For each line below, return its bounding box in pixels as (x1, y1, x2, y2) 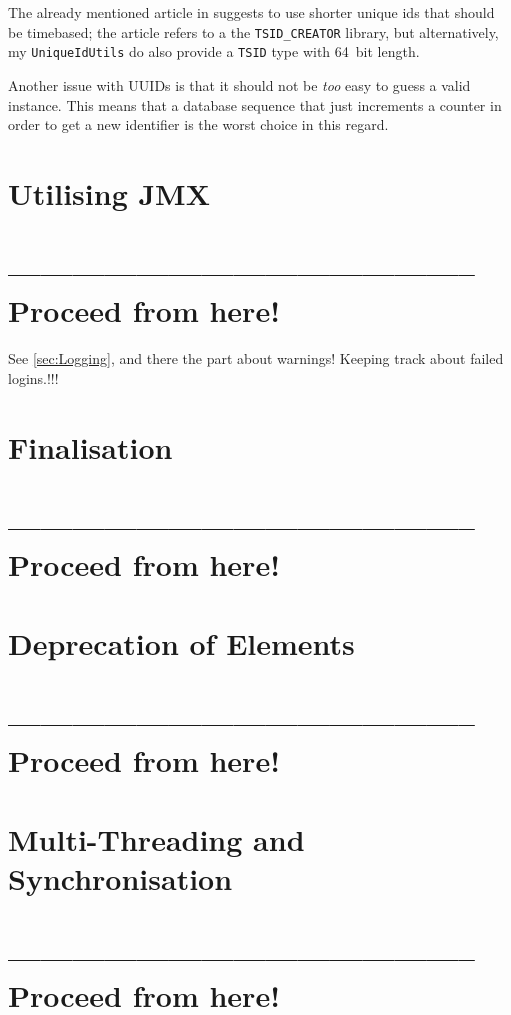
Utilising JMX (8, 172, 210, 213)
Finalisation (8, 426, 173, 467)
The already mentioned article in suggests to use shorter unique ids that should (8, 2, 495, 22)
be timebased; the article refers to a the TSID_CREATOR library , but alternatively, (8, 21, 499, 42)
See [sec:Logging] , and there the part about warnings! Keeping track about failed (8, 348, 504, 369)
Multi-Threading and (8, 818, 305, 859)
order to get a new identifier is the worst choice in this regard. (8, 114, 389, 135)
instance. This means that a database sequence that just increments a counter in (8, 94, 502, 115)
